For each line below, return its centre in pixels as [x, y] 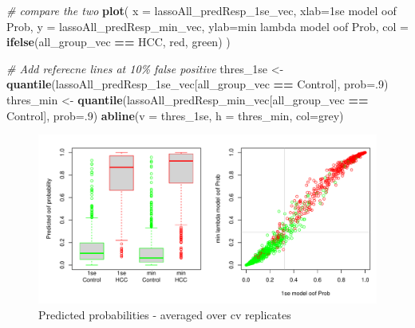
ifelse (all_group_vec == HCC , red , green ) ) [119, 42]
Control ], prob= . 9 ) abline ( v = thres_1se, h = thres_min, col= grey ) [175, 115]
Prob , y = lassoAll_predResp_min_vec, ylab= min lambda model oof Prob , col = [207, 26]
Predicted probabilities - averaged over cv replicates [165, 314]
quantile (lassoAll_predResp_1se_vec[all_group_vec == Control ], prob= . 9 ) [198, 84]
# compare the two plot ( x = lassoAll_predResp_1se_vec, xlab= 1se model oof [202, 10]
